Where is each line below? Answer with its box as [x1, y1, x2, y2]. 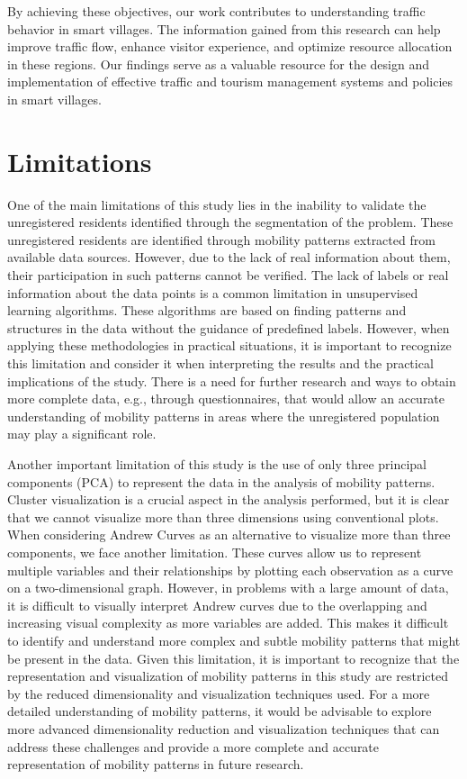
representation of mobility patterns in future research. [7, 755, 304, 774]
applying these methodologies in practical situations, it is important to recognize [7, 336, 452, 355]
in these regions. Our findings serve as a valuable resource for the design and [7, 54, 429, 73]
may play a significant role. [7, 424, 157, 443]
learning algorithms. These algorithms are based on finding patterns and [7, 301, 407, 320]
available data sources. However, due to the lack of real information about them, [7, 248, 451, 267]
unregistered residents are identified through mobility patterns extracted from [7, 230, 436, 249]
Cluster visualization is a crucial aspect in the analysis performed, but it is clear [7, 490, 450, 509]
